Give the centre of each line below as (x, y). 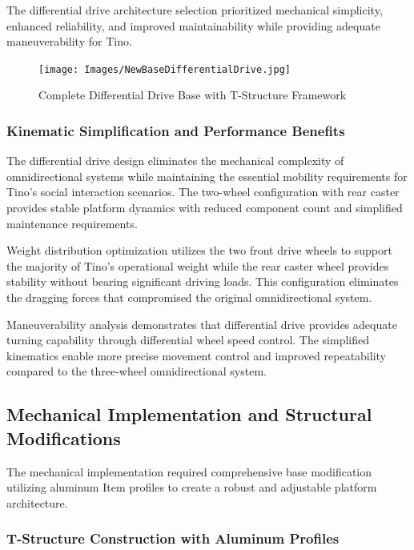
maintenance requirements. (72, 223)
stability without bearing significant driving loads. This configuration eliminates (203, 281)
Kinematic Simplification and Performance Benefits (176, 130)
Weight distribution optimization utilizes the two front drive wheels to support (199, 250)
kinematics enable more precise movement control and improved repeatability (196, 355)
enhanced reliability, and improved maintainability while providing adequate (193, 25)
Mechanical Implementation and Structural (189, 414)
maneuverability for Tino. (69, 41)
